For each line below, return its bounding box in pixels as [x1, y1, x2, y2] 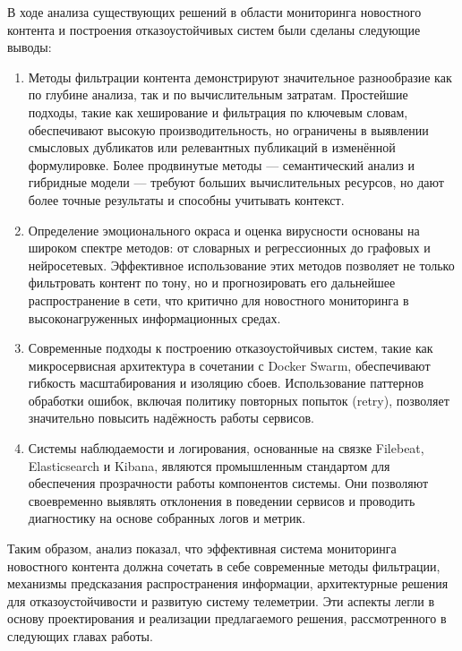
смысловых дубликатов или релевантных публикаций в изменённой [28, 138, 396, 157]
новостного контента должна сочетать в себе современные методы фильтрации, [7, 556, 441, 575]
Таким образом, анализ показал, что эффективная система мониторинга [7, 539, 397, 558]
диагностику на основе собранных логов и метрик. [28, 509, 306, 527]
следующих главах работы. [7, 627, 153, 645]
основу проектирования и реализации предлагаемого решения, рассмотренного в [7, 609, 447, 628]
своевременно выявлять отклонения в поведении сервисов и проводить [28, 491, 415, 510]
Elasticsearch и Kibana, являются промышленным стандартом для [28, 456, 390, 475]
